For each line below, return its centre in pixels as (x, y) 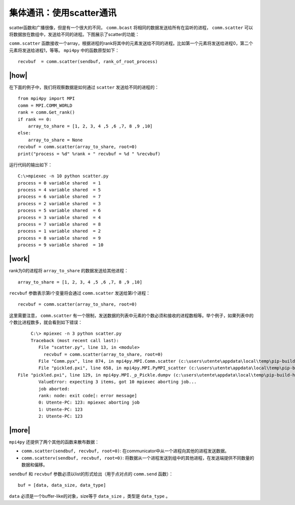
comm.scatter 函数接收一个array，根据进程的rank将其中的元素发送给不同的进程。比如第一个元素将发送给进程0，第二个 (131, 43)
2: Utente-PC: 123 (61, 416)
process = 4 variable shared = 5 (59, 190)
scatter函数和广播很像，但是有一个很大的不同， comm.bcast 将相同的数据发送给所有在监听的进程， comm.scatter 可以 (131, 28)
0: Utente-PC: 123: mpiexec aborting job (89, 403)
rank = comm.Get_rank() (46, 112)
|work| (20, 259)
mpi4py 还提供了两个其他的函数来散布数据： (54, 442)
